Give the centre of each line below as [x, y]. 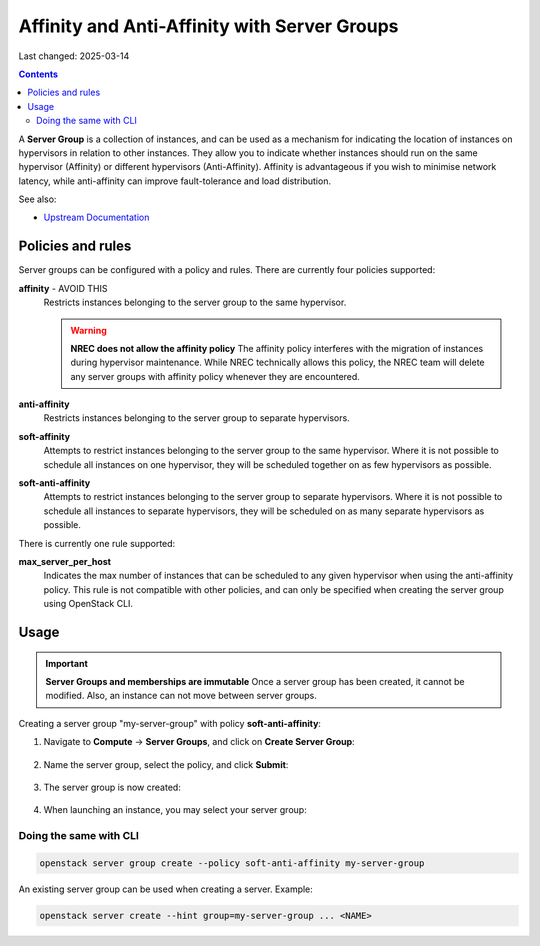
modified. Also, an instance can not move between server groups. [181, 696]
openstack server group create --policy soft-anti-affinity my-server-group [232, 863]
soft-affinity [44, 436]
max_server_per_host [65, 561]
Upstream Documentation [96, 217]
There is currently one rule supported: [97, 543]
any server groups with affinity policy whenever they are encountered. [215, 376]
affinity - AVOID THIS [63, 288]
